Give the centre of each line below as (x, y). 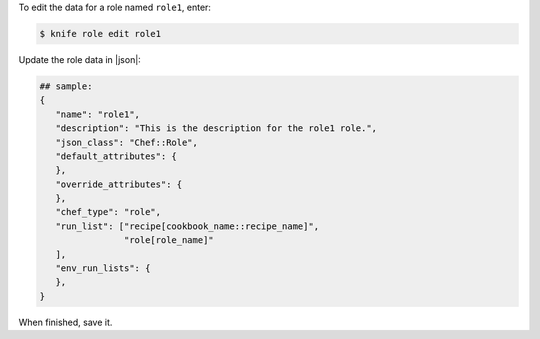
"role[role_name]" (168, 240)
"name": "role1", (97, 114)
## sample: (66, 86)
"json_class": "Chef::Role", (127, 142)
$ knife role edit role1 (100, 33)
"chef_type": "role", (108, 212)
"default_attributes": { (116, 156)
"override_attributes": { (119, 184)
